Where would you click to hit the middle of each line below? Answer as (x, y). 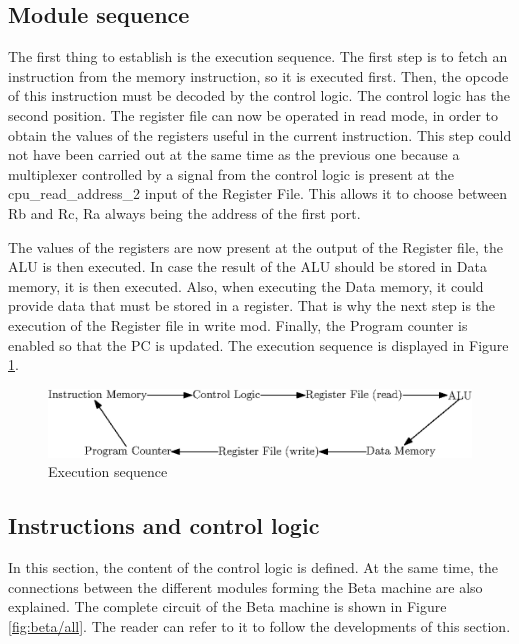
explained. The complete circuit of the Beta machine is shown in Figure (227, 606)
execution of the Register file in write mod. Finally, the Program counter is (238, 324)
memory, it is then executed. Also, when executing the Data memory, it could (246, 285)
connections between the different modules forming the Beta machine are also (245, 586)
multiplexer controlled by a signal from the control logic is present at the (231, 173)
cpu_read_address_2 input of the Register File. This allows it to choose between (258, 193)
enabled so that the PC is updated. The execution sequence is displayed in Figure (258, 344)
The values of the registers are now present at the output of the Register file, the (255, 246)
